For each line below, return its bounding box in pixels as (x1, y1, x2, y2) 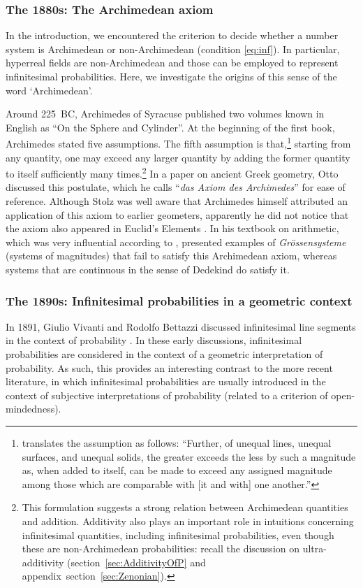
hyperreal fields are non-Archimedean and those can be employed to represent (6, 55, 339, 70)
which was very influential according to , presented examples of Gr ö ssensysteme (6, 234, 346, 249)
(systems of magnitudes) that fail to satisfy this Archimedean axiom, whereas (6, 248, 337, 263)
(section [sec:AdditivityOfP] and (66, 554, 206, 569)
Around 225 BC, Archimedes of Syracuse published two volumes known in (6, 106, 325, 121)
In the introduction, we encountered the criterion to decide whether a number (6, 28, 339, 43)
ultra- (302, 541, 327, 556)
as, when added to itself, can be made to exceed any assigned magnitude (22, 463, 332, 478)
